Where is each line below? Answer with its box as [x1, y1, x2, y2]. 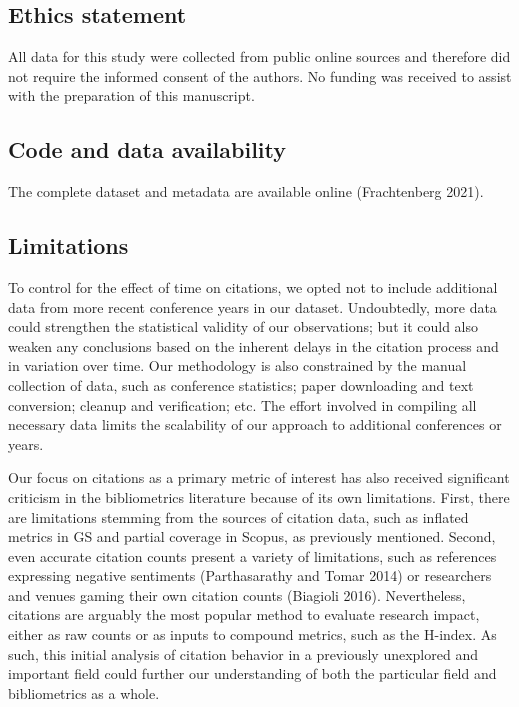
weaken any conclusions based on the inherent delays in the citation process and [8, 335, 499, 356]
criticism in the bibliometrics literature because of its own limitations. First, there [8, 486, 510, 507]
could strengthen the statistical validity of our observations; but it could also [8, 316, 478, 337]
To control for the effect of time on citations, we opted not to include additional [8, 276, 498, 297]
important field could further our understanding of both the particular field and [8, 663, 497, 684]
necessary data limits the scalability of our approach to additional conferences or [8, 414, 502, 435]
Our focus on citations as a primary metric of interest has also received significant [8, 467, 510, 488]
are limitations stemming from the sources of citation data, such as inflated [8, 506, 469, 527]
